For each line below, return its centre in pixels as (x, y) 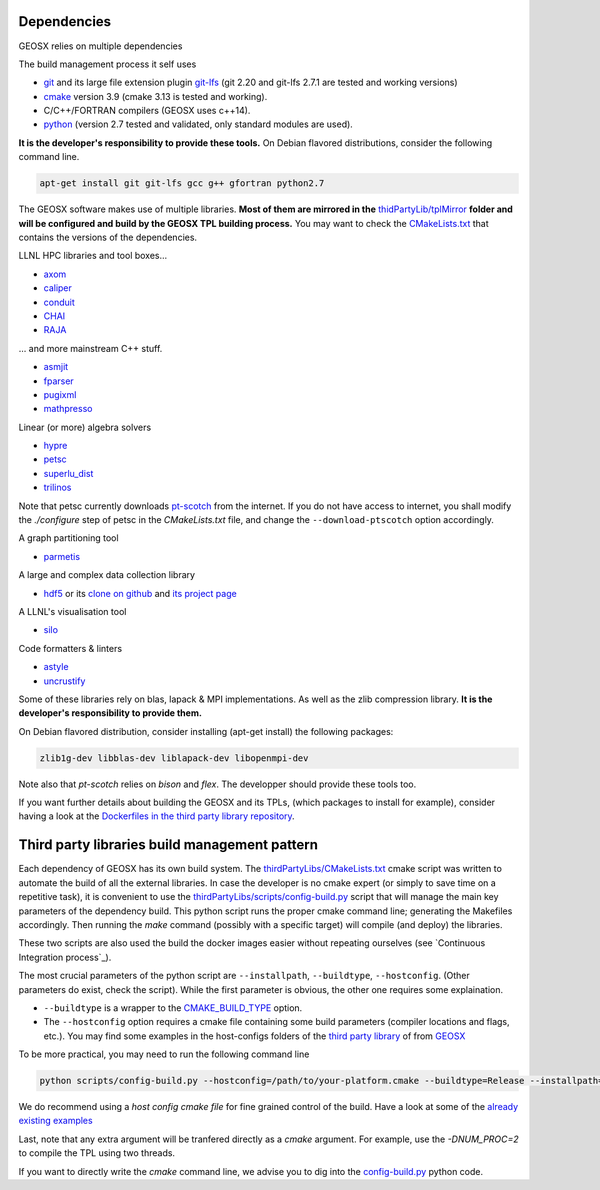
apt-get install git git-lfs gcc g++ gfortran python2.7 (182, 183)
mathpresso (68, 409)
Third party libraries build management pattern (168, 845)
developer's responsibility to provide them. (110, 713)
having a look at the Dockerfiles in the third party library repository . (156, 816)
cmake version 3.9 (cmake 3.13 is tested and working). (155, 96)
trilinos (57, 487)
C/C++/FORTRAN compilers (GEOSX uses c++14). (147, 111)
